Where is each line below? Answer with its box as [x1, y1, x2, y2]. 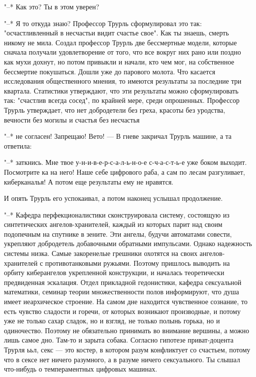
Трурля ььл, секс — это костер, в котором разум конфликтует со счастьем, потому [4, 345, 251, 354]
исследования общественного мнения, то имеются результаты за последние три [4, 76, 242, 86]
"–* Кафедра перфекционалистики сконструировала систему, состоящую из [4, 209, 229, 220]
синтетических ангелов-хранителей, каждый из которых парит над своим [4, 219, 223, 229]
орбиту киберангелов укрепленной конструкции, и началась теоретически [4, 267, 224, 278]
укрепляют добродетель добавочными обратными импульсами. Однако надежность [4, 238, 252, 249]
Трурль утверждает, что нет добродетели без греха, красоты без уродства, [4, 104, 225, 115]
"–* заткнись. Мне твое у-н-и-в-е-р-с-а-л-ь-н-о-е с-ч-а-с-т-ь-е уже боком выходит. [4, 157, 247, 167]
